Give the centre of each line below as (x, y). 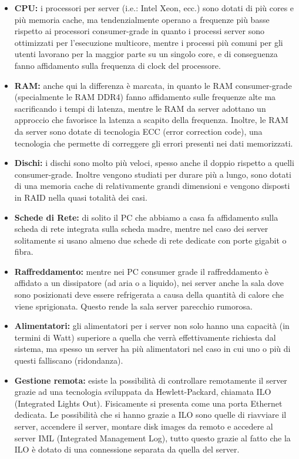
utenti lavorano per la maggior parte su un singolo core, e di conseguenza (146, 54)
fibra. (24, 252)
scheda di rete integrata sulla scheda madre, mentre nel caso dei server (141, 229)
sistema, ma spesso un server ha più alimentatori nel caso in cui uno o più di (152, 349)
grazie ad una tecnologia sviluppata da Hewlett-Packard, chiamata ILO (143, 392)
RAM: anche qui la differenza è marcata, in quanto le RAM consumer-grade (153, 85)
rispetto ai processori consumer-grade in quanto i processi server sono (139, 31)
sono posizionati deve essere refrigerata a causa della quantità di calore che (149, 295)
